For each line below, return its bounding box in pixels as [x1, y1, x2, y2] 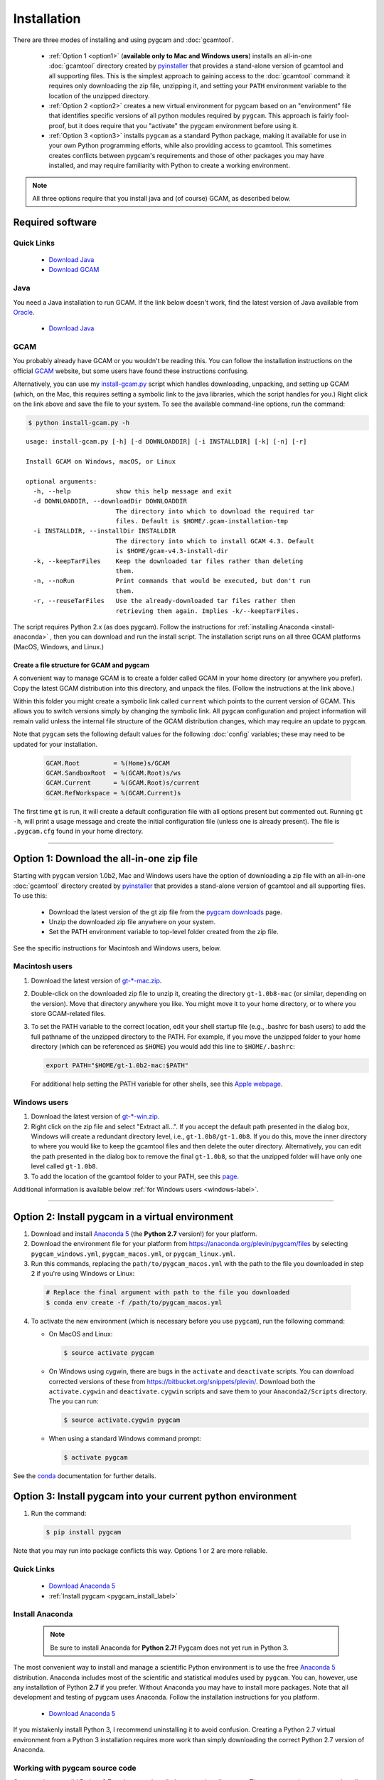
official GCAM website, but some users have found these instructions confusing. [13, 367, 249, 375]
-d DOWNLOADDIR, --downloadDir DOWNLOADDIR [33, 497, 188, 506]
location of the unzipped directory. [48, 91, 151, 100]
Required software [13, 216, 97, 228]
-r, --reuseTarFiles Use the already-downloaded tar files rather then [33, 597, 296, 605]
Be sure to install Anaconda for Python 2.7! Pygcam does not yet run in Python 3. [50, 1643, 289, 1652]
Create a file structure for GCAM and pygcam [13, 661, 149, 669]
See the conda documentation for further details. [13, 1472, 156, 1480]
